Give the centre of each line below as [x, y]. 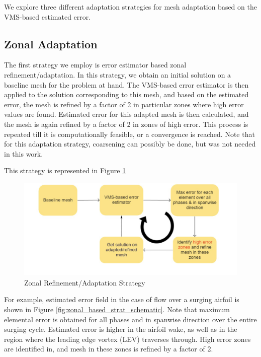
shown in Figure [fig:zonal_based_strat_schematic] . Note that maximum [117, 309]
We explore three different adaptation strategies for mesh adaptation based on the [130, 7]
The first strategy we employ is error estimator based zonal [95, 65]
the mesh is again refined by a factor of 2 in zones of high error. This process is [126, 124]
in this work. [24, 153]
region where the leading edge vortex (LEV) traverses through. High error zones [127, 339]
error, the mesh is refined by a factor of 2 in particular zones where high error [124, 104]
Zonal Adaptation [51, 44]
